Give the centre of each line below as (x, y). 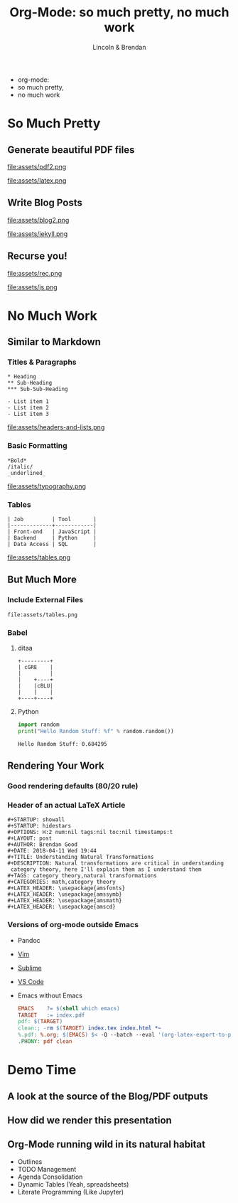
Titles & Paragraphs (42, 362)
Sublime (29, 968)
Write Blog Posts (45, 203)
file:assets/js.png (33, 287)
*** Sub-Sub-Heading (38, 389)
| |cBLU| (35, 686)
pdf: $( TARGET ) (40, 1022)
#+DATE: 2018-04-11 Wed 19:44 (52, 851)
